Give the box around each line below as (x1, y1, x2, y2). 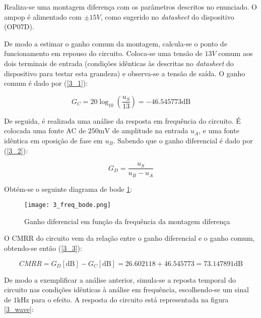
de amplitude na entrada (112, 125, 188, 136)
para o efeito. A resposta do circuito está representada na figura (31, 294, 229, 304)
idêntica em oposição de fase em (4, 135, 103, 145)
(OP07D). (4, 21, 34, 32)
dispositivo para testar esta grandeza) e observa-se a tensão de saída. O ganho (4, 68, 245, 78)
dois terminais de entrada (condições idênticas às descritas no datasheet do (4, 58, 234, 68)
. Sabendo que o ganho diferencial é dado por (113, 135, 253, 145)
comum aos (218, 48, 253, 59)
